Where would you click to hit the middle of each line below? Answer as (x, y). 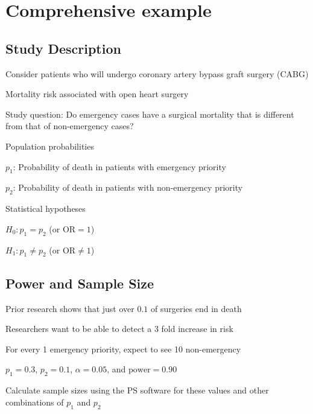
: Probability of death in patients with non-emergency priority (128, 187)
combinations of (35, 402)
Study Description (63, 48)
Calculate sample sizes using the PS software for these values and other (137, 390)
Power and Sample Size (80, 283)
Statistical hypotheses (46, 209)
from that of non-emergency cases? (70, 126)
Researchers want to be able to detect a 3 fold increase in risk (119, 329)
